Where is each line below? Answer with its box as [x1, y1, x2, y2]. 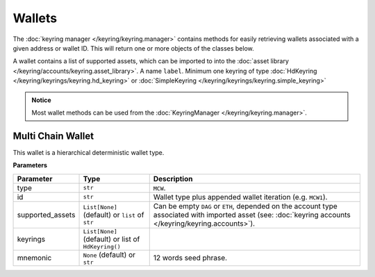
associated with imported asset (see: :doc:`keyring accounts [153, 210, 351, 219]
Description [153, 174, 193, 183]
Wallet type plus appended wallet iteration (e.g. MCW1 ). [153, 192, 328, 201]
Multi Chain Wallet [12, 130, 94, 142]
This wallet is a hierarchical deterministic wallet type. [12, 148, 165, 156]
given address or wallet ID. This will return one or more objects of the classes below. [12, 44, 254, 52]
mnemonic [17, 253, 52, 263]
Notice [31, 96, 51, 104]
